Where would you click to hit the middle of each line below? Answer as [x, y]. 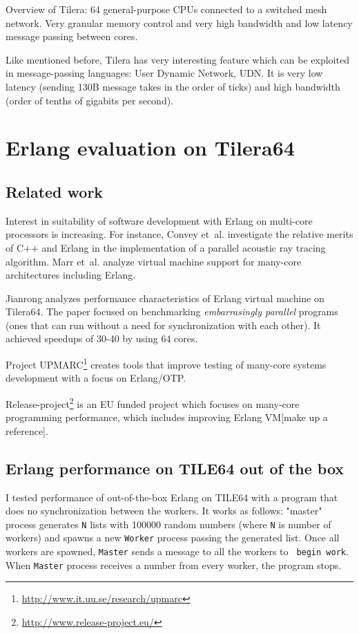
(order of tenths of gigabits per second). [90, 100]
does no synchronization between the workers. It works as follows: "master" [164, 511]
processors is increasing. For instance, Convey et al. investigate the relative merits [179, 234]
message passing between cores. [72, 36]
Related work [55, 191]
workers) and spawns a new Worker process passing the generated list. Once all [173, 538]
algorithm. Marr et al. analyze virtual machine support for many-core [154, 261]
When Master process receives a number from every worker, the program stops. [174, 565]
